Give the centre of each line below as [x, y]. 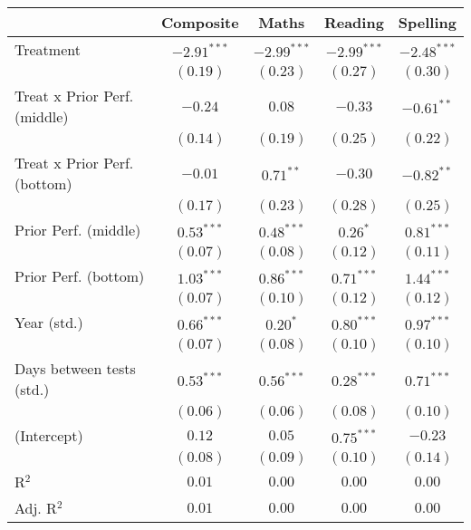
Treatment [48, 49]
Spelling [427, 22]
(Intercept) [49, 435]
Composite [200, 22]
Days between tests [75, 368]
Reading [354, 22]
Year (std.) [49, 322]
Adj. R [36, 508]
